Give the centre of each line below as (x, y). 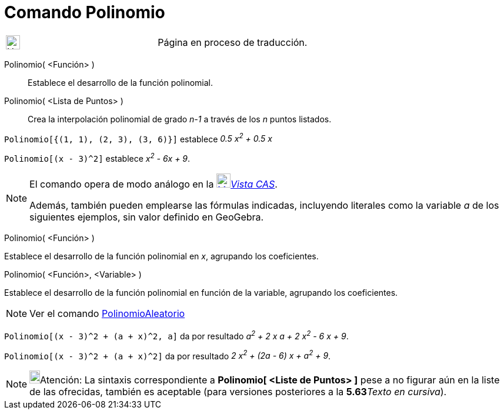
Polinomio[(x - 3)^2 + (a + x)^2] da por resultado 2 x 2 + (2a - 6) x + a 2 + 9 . (168, 355)
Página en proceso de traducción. (233, 42)
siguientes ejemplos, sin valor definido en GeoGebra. (147, 217)
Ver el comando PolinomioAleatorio (107, 314)
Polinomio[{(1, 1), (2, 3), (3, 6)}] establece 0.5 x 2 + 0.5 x (138, 138)
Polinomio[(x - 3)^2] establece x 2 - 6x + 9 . (97, 158)
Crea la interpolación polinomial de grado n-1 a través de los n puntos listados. (180, 119)
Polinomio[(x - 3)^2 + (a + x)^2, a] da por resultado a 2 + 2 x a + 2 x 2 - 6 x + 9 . (176, 335)
